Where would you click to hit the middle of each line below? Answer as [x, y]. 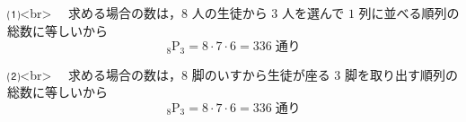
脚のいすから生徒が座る [261, 74]
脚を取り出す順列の [401, 74]
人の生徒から [229, 13]
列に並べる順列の [409, 13]
